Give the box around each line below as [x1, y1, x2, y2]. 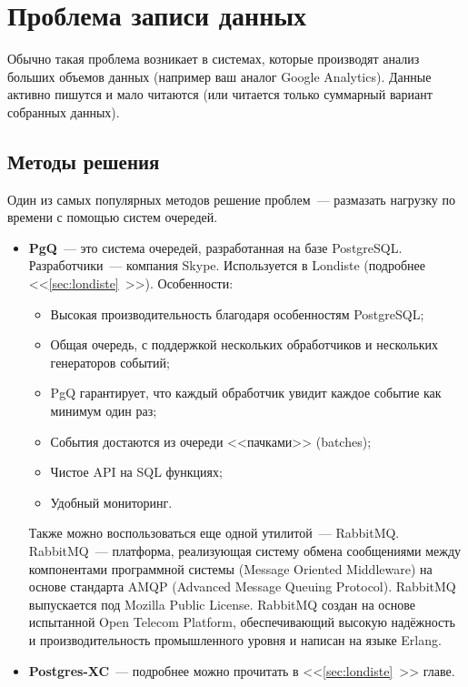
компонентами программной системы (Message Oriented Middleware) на [28, 559, 433, 578]
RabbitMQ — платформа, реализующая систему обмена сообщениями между [28, 541, 462, 561]
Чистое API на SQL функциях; [50, 462, 223, 481]
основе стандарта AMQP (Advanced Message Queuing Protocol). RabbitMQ [28, 577, 456, 596]
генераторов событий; [50, 352, 170, 371]
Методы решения [7, 146, 160, 175]
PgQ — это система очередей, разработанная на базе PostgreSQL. [28, 237, 403, 257]
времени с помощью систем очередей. [7, 207, 218, 227]
